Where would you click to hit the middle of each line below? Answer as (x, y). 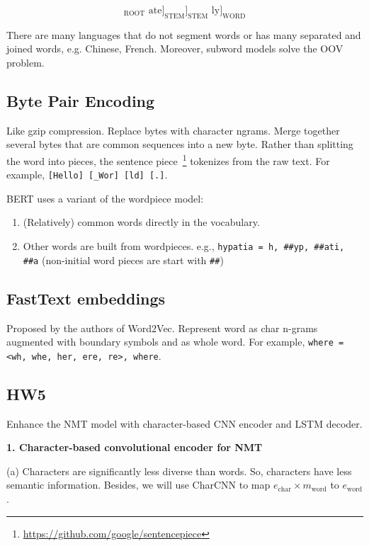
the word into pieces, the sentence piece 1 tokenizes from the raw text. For (168, 159)
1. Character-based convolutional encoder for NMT (135, 447)
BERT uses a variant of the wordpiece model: (105, 198)
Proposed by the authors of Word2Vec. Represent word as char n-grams (162, 328)
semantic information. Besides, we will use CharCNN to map (138, 485)
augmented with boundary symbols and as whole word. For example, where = (175, 342)
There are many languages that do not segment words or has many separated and (184, 34)
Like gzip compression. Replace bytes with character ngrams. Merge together (173, 130)
